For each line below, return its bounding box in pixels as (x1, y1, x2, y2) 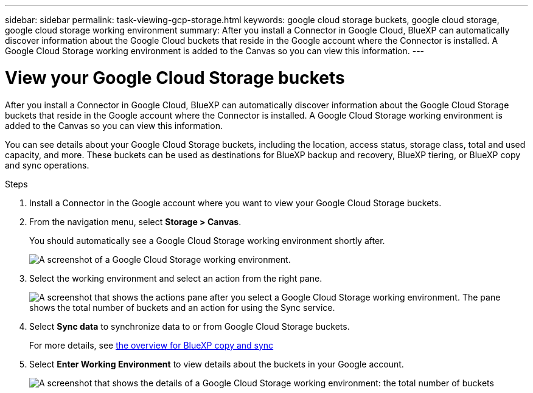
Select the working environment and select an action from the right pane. (29, 273, 322, 283)
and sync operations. (5, 159, 89, 170)
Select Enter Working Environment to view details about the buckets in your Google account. (29, 358, 404, 369)
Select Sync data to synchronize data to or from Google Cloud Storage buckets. (29, 321, 350, 332)
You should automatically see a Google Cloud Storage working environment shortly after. (29, 235, 385, 246)
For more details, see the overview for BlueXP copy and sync (29, 339, 274, 350)
